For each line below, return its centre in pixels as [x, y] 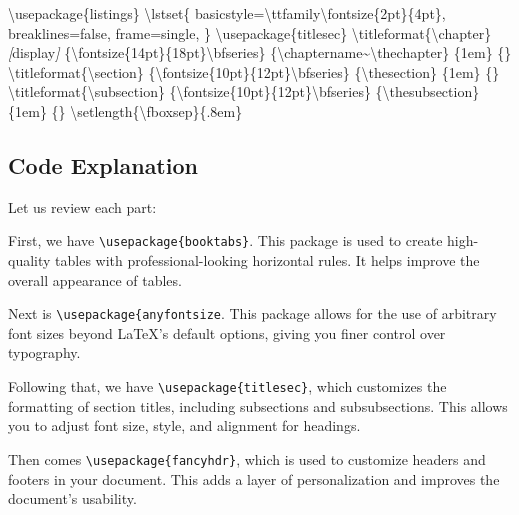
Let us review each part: [82, 206]
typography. [44, 352]
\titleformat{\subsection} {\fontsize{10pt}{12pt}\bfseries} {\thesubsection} [244, 91]
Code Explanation [103, 164]
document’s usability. [72, 498]
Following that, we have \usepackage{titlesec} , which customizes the [227, 386]
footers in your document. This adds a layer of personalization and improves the [254, 478]
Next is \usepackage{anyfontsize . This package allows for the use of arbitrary [252, 313]
